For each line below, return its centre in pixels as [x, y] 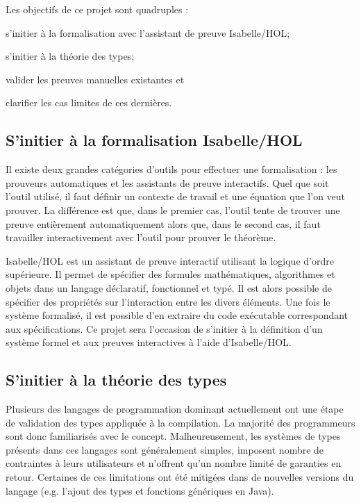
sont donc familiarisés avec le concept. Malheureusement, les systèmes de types [173, 436]
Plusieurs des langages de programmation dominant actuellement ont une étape [175, 409]
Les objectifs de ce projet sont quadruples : [97, 9]
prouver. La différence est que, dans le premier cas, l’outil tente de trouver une [173, 209]
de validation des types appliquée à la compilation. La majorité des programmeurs [180, 422]
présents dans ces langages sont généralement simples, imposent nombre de [165, 449]
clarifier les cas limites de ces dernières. [89, 102]
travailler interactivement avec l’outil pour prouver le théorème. [141, 237]
